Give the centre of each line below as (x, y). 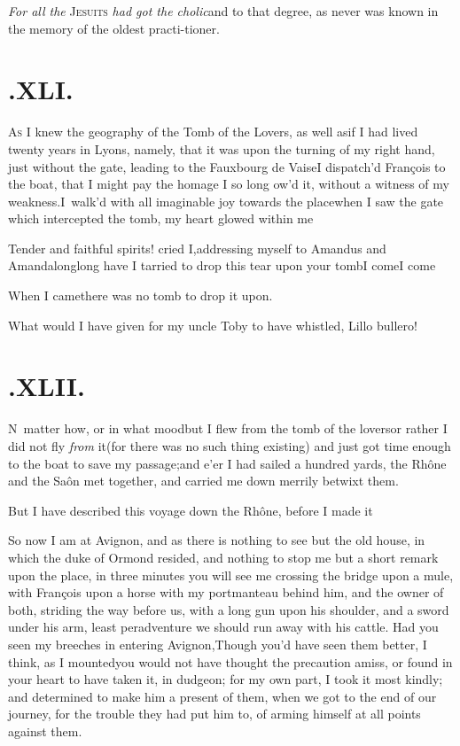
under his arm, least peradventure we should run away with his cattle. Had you (223, 627)
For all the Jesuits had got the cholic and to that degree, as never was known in (223, 11)
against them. (45, 730)
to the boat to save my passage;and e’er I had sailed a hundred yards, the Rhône (227, 463)
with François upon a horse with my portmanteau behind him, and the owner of (226, 592)
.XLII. (47, 386)
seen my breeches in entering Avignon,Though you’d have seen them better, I (218, 644)
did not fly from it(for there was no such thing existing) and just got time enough (230, 445)
